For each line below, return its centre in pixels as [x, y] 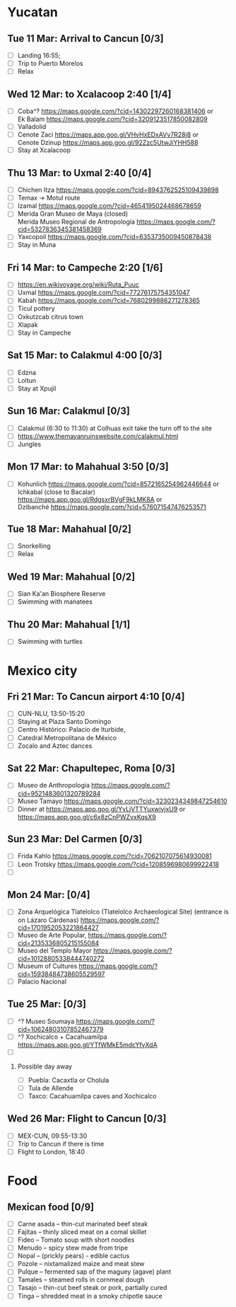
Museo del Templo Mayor [54, 950]
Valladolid [32, 127]
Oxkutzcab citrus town [50, 316]
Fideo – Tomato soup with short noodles [76, 1240]
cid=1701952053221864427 [58, 927]
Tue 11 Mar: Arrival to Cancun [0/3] [85, 39]
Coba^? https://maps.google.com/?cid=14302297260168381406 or [115, 111]
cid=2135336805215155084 [58, 943]
